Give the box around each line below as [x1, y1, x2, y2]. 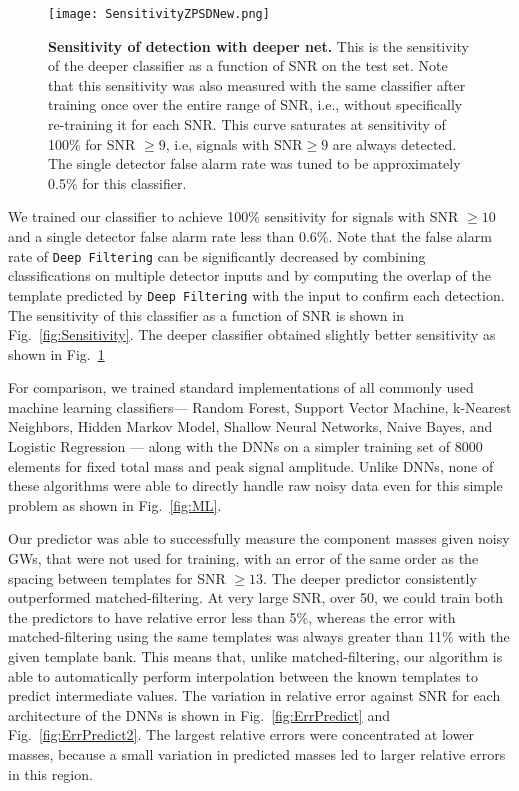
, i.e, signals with [165, 133, 270, 154]
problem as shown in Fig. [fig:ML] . [8, 494, 222, 515]
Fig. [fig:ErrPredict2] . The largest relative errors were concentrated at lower [8, 724, 474, 745]
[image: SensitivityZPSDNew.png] [48, 7, 270, 21]
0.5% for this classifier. [48, 172, 187, 193]
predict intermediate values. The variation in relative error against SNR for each [8, 685, 501, 706]
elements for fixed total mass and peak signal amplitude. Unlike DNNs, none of [8, 455, 494, 476]
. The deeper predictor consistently [263, 567, 477, 588]
